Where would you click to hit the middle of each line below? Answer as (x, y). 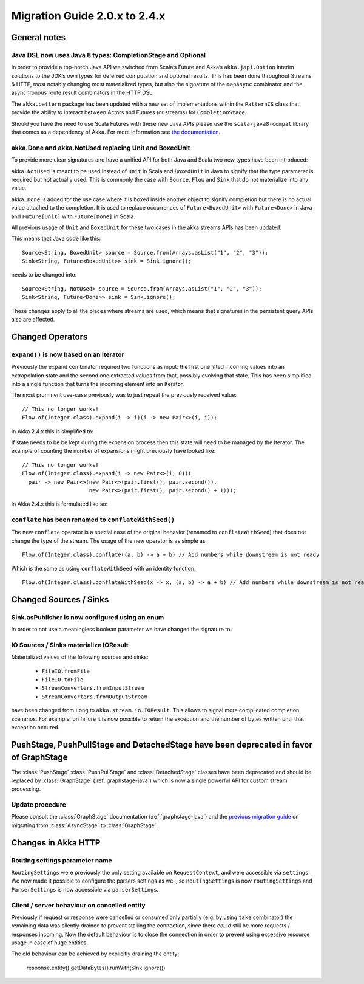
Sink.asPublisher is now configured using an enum (88, 617)
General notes (39, 37)
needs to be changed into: (44, 275)
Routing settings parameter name (62, 860)
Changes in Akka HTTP (56, 843)
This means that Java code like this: (56, 239)
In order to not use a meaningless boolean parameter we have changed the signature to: (122, 630)
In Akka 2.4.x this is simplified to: (52, 431)
